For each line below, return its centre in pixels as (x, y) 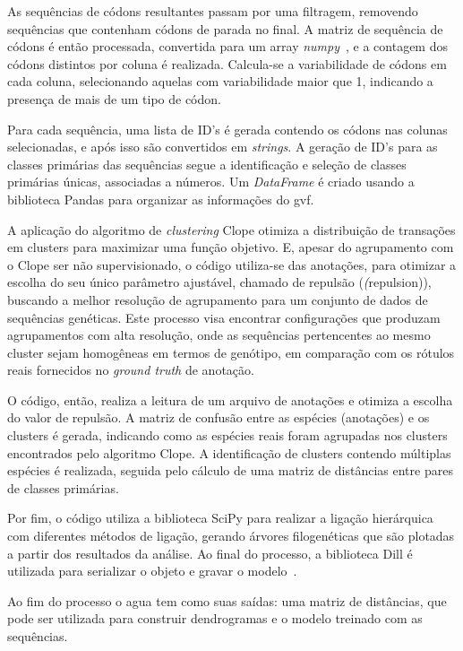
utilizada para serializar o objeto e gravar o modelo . (152, 571)
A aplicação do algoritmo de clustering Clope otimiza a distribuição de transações (231, 229)
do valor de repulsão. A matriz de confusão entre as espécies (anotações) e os (219, 417)
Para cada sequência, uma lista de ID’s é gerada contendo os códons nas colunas (227, 129)
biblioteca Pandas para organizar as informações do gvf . (161, 199)
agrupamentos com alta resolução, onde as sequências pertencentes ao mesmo (219, 335)
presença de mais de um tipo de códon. (114, 98)
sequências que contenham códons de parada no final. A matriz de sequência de (225, 28)
